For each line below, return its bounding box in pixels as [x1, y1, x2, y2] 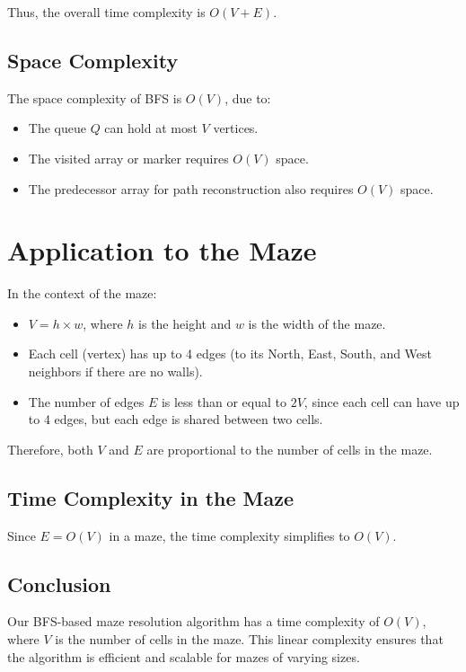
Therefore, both [7, 439, 93, 458]
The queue [28, 119, 86, 137]
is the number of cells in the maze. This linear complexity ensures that [55, 630, 444, 649]
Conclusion [7, 570, 111, 597]
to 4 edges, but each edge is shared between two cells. [28, 410, 323, 429]
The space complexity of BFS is [7, 88, 182, 107]
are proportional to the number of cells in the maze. [146, 439, 433, 458]
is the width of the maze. [248, 314, 386, 332]
